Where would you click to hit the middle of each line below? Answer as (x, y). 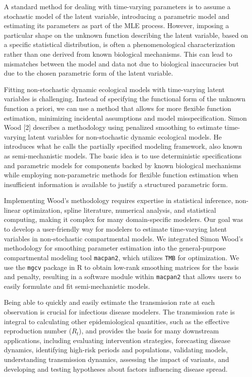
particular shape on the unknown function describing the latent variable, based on (126, 35)
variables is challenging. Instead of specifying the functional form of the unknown (125, 99)
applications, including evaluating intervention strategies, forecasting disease (117, 340)
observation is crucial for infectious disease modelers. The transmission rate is (119, 312)
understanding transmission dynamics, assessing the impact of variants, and (117, 359)
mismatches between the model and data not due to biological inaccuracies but (121, 63)
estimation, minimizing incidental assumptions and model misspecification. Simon (126, 118)
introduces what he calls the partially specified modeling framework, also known (123, 146)
